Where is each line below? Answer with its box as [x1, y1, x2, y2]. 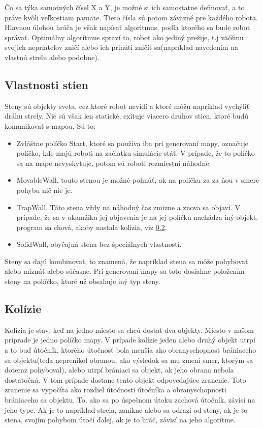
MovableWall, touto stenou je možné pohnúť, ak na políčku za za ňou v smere [16, 175, 259, 185]
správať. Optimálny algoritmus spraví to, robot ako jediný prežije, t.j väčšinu [5, 32, 244, 42]
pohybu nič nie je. [16, 184, 73, 195]
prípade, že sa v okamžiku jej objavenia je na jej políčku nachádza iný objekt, [16, 212, 258, 222]
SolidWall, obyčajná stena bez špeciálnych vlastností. [16, 239, 182, 249]
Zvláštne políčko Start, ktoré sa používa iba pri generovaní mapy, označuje [16, 137, 248, 148]
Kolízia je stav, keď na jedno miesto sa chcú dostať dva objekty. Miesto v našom [5, 324, 254, 335]
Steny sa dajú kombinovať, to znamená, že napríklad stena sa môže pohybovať [5, 255, 248, 266]
